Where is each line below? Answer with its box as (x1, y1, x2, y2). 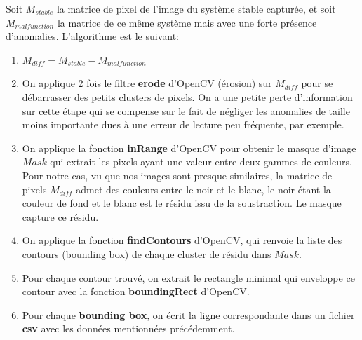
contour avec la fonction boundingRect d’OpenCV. (22, 284, 250, 299)
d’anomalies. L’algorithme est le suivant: (6, 29, 180, 43)
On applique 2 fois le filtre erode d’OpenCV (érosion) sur (22, 76, 272, 90)
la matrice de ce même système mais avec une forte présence (57, 15, 317, 29)
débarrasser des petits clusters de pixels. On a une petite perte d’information (22, 89, 353, 104)
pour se (301, 76, 333, 90)
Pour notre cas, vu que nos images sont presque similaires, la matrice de (22, 168, 333, 182)
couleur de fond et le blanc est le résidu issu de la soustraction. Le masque (22, 196, 342, 210)
